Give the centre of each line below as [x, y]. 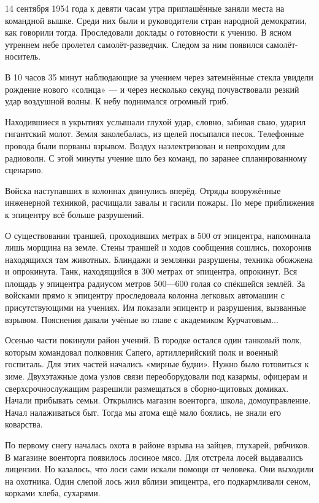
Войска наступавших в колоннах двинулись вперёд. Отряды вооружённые [143, 190]
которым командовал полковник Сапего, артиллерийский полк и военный [142, 352]
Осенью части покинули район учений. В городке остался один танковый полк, [153, 340]
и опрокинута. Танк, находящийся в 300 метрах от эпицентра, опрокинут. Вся [151, 271]
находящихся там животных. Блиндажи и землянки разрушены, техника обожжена [159, 259]
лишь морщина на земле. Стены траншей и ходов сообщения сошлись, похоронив [158, 247]
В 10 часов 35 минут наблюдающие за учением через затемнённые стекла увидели [159, 76]
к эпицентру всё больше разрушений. [75, 214]
